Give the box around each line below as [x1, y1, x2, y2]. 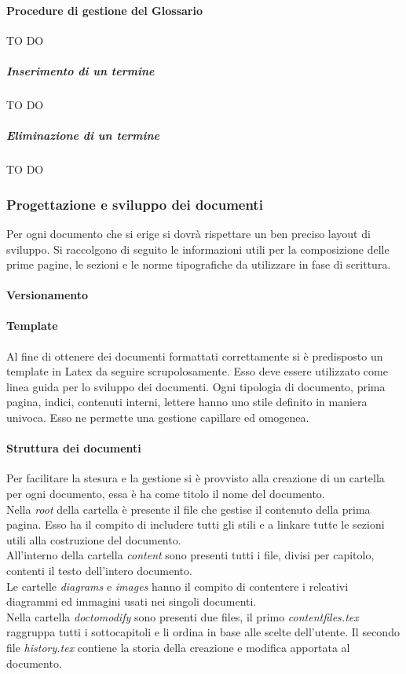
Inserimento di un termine [6, 62, 155, 79]
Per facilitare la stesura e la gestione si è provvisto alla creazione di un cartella [6, 470, 385, 486]
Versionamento [6, 287, 89, 303]
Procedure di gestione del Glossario [6, 2, 203, 18]
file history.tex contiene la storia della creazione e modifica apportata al [6, 639, 350, 655]
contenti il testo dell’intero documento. [6, 562, 192, 579]
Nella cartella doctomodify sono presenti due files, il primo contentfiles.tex [6, 608, 359, 625]
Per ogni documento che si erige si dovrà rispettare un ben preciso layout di [6, 225, 371, 241]
